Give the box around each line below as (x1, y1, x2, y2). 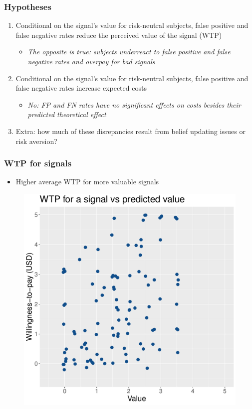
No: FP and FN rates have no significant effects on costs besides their (27, 99, 241, 110)
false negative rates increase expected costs (15, 83, 147, 93)
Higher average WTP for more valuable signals (15, 176, 159, 187)
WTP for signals (4, 157, 72, 169)
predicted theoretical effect (27, 109, 106, 120)
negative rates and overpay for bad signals (27, 56, 155, 66)
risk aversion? (15, 136, 57, 146)
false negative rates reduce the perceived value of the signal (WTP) (15, 29, 222, 40)
